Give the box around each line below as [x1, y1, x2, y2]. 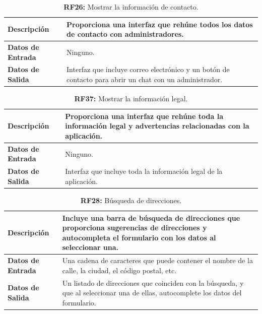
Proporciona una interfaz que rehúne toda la [65, 110, 223, 121]
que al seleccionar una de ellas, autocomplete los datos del [62, 287, 242, 298]
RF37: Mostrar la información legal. [74, 93, 188, 104]
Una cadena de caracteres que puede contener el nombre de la [62, 255, 253, 266]
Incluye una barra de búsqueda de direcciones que [62, 212, 240, 223]
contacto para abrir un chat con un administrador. [67, 74, 223, 85]
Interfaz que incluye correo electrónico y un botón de [67, 64, 230, 75]
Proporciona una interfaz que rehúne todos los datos [67, 19, 253, 29]
